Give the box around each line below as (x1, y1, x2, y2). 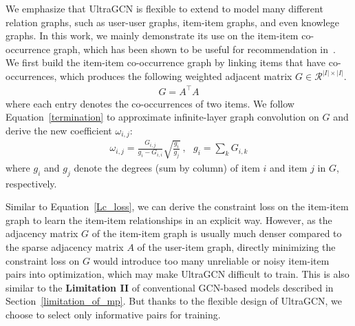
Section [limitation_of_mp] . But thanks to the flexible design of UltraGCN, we (6, 294, 342, 308)
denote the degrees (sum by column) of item (74, 160, 260, 174)
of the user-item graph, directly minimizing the (137, 239, 336, 254)
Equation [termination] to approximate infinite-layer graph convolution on (6, 110, 319, 124)
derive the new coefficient (6, 123, 112, 137)
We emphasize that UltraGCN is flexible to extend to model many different (6, 1, 323, 15)
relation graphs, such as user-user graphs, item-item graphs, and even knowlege (6, 14, 339, 29)
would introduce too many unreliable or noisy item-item (93, 253, 330, 267)
